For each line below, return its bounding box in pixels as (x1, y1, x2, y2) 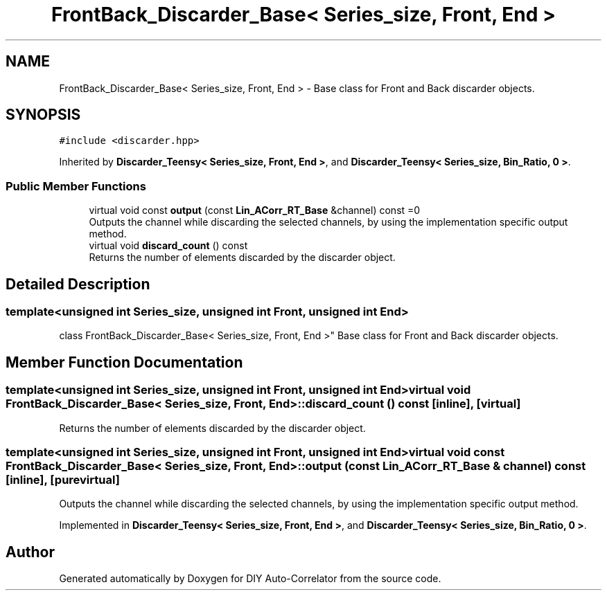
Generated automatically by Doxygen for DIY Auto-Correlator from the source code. (59, 572, 441, 585)
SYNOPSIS (6, 106, 81, 124)
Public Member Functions (6, 179, 146, 193)
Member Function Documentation (6, 353, 243, 371)
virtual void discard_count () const (89, 240, 248, 252)
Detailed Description (6, 275, 150, 293)
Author (6, 543, 55, 561)
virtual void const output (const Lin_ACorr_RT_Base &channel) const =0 (89, 204, 421, 217)
